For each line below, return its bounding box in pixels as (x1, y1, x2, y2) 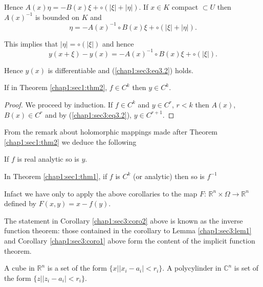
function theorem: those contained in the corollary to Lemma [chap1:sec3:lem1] (4, 225, 252, 236)
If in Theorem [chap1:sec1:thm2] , (4, 82, 107, 93)
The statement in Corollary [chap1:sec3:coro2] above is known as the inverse (4, 215, 243, 226)
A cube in (4, 262, 35, 273)
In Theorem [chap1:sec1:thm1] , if (4, 170, 107, 181)
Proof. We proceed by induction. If (4, 99, 113, 109)
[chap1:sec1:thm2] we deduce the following (4, 136, 137, 147)
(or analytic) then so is (133, 170, 205, 181)
